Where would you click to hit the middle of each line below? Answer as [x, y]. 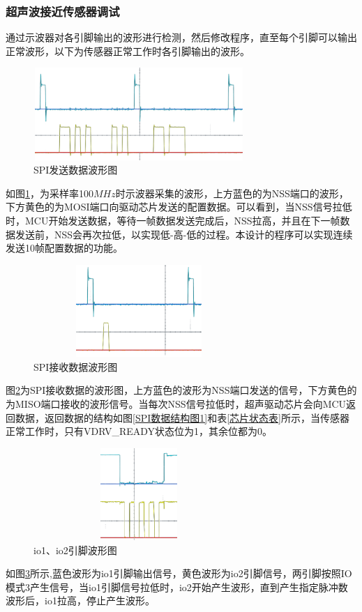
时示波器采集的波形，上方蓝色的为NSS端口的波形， [232, 193]
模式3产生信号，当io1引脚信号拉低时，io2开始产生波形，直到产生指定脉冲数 [177, 587]
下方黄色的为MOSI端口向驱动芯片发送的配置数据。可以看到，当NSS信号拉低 [179, 207]
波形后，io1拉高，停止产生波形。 [80, 600]
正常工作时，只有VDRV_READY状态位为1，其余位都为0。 [139, 431]
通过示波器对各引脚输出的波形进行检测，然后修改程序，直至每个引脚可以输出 [181, 37]
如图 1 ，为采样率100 [50, 193]
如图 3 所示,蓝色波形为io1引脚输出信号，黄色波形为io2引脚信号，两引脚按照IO [179, 573]
